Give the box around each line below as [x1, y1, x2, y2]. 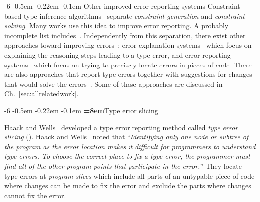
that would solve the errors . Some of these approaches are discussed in [4, 78, 223, 89]
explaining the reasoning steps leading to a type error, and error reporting [4, 49, 231, 60]
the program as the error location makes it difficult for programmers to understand [4, 141, 256, 151]
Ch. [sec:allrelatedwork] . [4, 88, 79, 99]
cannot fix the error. [4, 190, 66, 200]
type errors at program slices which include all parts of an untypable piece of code [4, 170, 255, 181]
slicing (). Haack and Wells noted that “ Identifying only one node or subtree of [4, 132, 249, 142]
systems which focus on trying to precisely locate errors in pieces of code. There [4, 59, 252, 69]
